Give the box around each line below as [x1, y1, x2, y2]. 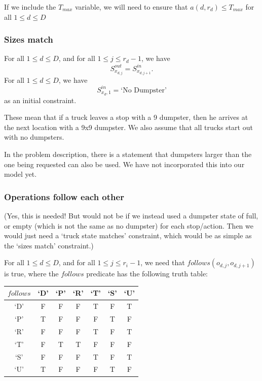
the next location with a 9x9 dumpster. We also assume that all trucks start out [4, 121, 253, 132]
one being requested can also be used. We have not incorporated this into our [4, 158, 245, 169]
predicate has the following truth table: [86, 268, 208, 279]
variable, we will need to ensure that [74, 2, 188, 12]
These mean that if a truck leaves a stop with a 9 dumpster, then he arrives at [4, 112, 248, 122]
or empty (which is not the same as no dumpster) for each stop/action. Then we [4, 220, 254, 231]
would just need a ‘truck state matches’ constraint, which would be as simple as [4, 230, 252, 241]
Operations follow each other [4, 190, 124, 203]
